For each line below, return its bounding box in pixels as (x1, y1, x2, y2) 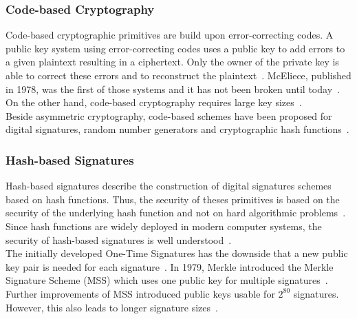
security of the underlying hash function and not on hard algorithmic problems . (6, 205, 346, 220)
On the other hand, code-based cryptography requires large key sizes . (6, 95, 302, 110)
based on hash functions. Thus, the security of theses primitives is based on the (6, 192, 340, 206)
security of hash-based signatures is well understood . (6, 232, 232, 247)
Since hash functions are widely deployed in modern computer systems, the (6, 218, 322, 233)
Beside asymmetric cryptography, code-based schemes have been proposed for (6, 108, 332, 123)
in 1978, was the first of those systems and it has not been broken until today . (6, 81, 340, 96)
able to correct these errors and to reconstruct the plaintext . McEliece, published (6, 68, 351, 82)
